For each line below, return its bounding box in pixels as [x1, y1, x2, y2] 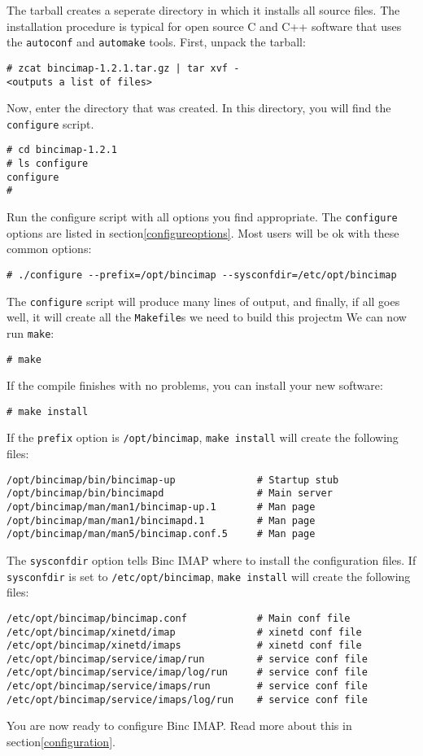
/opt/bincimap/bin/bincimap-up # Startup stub [7, 474, 339, 486]
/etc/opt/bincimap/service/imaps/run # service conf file [7, 680, 368, 693]
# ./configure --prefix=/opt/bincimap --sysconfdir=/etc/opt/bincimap [7, 269, 397, 281]
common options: [7, 240, 92, 257]
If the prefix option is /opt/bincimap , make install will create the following [7, 429, 399, 446]
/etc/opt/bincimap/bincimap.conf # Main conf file [7, 612, 351, 624]
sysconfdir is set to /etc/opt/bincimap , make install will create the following [7, 567, 411, 584]
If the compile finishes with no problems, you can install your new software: [7, 377, 383, 394]
